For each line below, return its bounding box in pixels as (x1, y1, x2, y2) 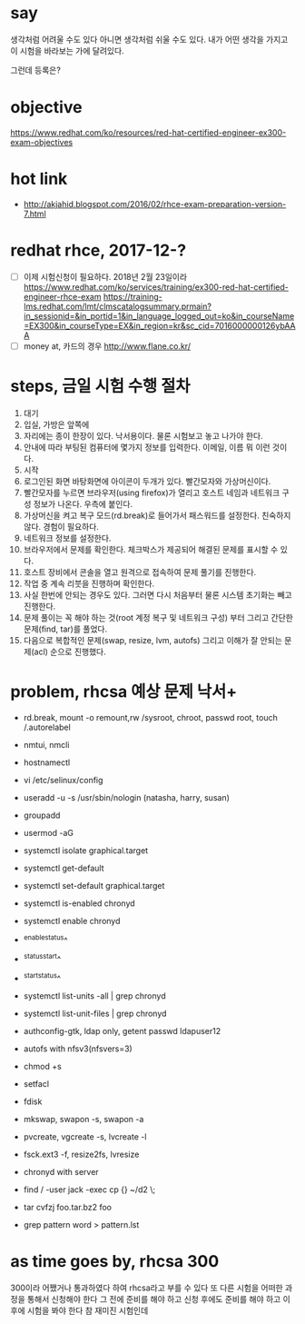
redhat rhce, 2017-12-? (10, 240, 187, 261)
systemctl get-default (23, 862, 104, 873)
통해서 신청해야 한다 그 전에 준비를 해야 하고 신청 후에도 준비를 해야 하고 (26, 1293, 281, 1304)
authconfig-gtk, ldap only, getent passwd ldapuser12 (23, 1025, 221, 1036)
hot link (10, 169, 68, 189)
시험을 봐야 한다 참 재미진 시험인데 (26, 1305, 149, 1316)
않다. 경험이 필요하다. (23, 521, 99, 532)
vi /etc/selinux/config (23, 774, 103, 785)
